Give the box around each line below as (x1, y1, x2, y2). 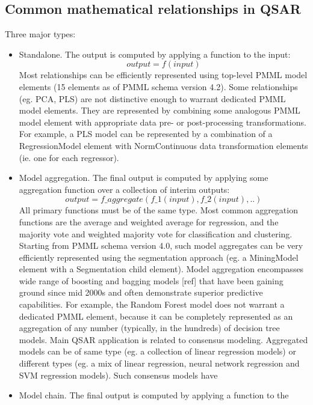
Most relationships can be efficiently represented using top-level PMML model (19, 69, 308, 81)
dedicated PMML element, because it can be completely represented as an (19, 309, 293, 322)
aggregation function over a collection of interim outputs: (19, 183, 230, 195)
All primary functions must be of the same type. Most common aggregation (19, 204, 298, 216)
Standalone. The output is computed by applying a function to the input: (19, 47, 291, 60)
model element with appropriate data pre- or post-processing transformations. (19, 115, 306, 128)
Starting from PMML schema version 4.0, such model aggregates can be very (19, 239, 303, 252)
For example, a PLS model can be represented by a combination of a (19, 127, 273, 140)
